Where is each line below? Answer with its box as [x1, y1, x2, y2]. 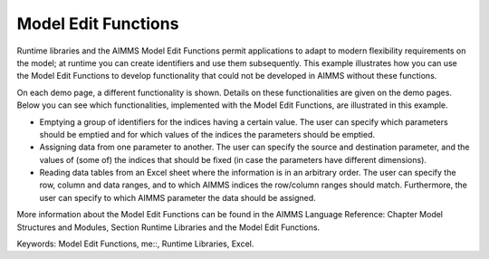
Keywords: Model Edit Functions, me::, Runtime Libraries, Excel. [16, 238, 254, 249]
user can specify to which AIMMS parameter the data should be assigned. [39, 192, 316, 203]
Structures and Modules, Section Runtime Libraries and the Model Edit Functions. [16, 222, 321, 233]
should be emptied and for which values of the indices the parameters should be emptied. [39, 129, 376, 139]
